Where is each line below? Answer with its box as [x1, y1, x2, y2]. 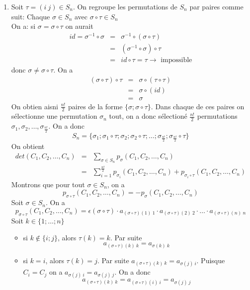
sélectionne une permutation [11, 111, 97, 121]
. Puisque [196, 255, 225, 265]
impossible [161, 56, 192, 64]
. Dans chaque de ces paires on [151, 101, 245, 111]
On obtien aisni [11, 101, 59, 111]
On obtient [11, 141, 45, 151]
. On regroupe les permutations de [73, 1, 177, 11]
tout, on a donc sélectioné [109, 111, 187, 121]
